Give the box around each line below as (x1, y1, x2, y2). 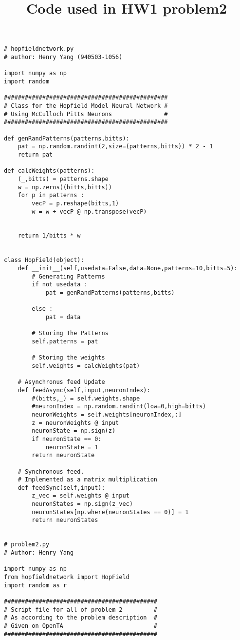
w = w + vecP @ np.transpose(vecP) (32, 208, 147, 215)
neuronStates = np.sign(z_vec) (32, 500, 133, 508)
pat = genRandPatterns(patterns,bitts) (45, 289, 175, 297)
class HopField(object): (4, 257, 84, 264)
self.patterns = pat (32, 338, 98, 345)
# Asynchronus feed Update (18, 379, 105, 386)
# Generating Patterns (32, 273, 105, 280)
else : (32, 305, 53, 313)
